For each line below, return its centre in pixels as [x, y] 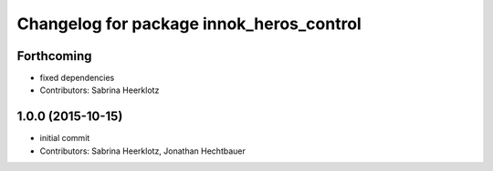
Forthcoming [54, 56]
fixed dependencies [77, 78]
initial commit [65, 138]
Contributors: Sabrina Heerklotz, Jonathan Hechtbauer [142, 151]
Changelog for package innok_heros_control [189, 24]
